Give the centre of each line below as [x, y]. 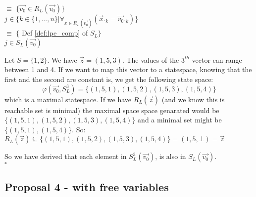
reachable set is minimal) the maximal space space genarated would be [112, 110]
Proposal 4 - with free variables [87, 186]
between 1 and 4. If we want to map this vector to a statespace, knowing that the [128, 69]
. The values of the [151, 59]
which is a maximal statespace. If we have [68, 99]
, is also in [171, 156]
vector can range [217, 59]
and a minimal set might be [180, 120]
